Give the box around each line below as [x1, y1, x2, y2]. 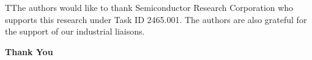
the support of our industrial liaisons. [5, 25, 145, 38]
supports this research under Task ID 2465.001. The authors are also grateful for [5, 13, 307, 25]
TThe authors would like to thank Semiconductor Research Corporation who [5, 1, 294, 13]
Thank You [5, 45, 53, 58]
